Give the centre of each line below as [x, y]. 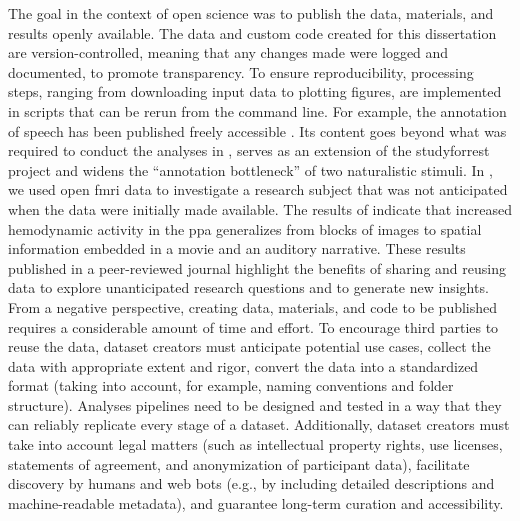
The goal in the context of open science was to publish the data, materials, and [251, 13]
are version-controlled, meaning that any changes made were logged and [228, 52]
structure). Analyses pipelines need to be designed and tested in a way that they [255, 404]
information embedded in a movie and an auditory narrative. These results [237, 248]
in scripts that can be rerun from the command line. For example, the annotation [257, 110]
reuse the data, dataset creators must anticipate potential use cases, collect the [249, 346]
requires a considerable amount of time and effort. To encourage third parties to [253, 326]
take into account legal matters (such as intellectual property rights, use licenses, [255, 444]
